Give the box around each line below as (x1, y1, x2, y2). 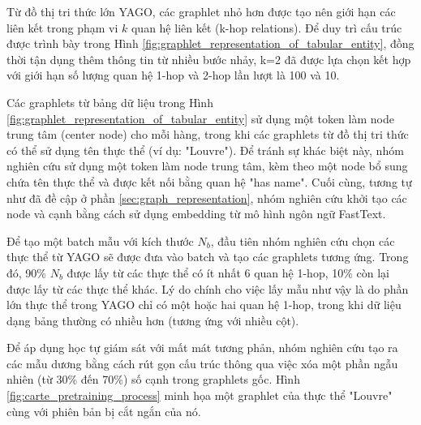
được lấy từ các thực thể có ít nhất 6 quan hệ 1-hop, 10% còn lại (67, 264, 389, 281)
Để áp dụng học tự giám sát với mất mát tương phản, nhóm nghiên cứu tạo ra (6, 339, 398, 356)
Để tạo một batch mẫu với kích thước (6, 232, 194, 249)
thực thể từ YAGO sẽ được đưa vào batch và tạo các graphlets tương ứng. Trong (6, 248, 409, 265)
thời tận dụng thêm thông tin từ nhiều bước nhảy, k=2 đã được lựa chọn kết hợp (6, 50, 411, 67)
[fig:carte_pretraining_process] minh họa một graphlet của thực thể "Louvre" (6, 387, 393, 404)
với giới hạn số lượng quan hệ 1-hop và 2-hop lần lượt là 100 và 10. (6, 67, 340, 84)
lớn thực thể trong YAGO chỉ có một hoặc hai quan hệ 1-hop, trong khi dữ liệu (6, 296, 402, 313)
